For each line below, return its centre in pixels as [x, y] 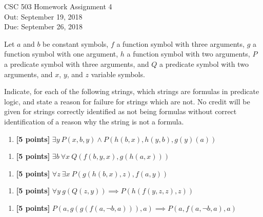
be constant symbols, [76, 43]
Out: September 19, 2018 [43, 16]
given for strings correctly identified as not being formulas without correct [120, 111]
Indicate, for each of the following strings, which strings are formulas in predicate [132, 91]
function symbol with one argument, [61, 54]
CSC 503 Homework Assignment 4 [58, 6]
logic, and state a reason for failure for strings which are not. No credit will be [127, 101]
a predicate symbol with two [204, 64]
